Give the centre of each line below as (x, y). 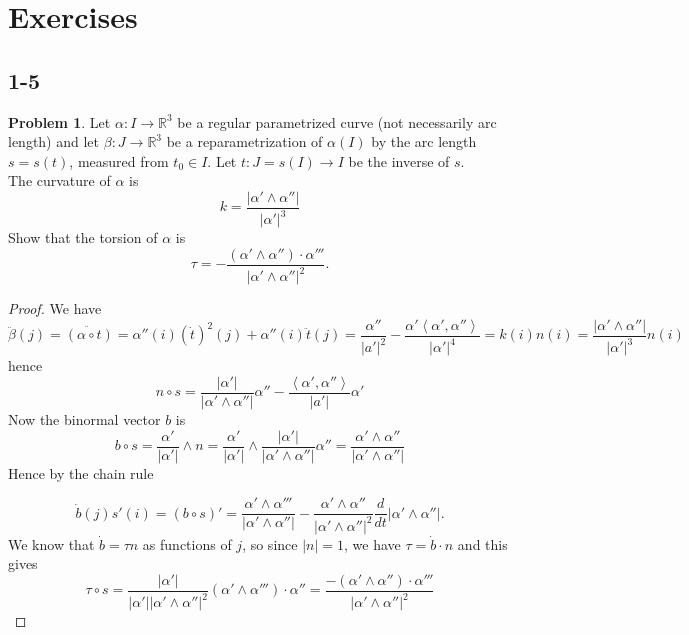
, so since (270, 543)
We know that (51, 543)
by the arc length (424, 141)
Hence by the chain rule (81, 472)
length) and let (54, 141)
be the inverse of (399, 160)
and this (482, 543)
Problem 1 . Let (59, 121)
